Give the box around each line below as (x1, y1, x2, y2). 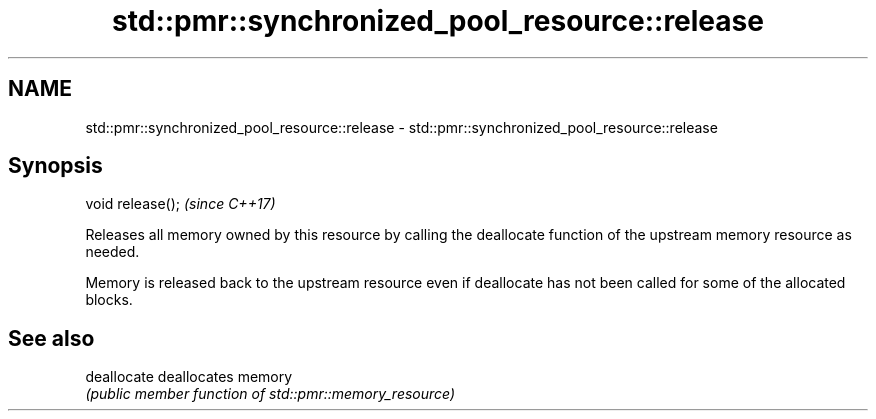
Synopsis (8, 153, 103, 179)
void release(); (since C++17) (85, 195, 276, 213)
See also (8, 325, 95, 351)
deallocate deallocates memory (85, 368, 293, 386)
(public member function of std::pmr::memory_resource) (85, 385, 456, 403)
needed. (85, 243, 140, 261)
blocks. (85, 291, 133, 309)
